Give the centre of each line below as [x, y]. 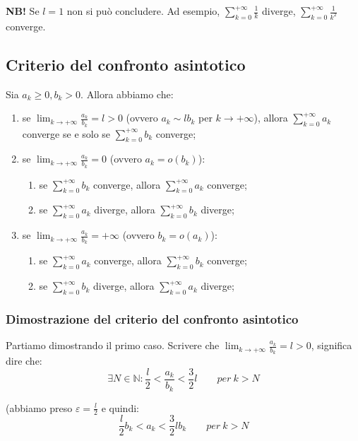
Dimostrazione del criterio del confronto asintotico [152, 318]
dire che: [24, 361]
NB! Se [23, 11]
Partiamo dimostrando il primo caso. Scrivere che [113, 345]
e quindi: [120, 407]
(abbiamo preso [39, 407]
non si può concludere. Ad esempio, [143, 11]
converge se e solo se [66, 133]
